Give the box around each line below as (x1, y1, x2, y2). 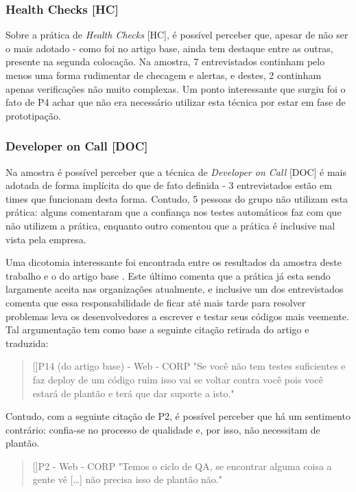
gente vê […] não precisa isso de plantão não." (32, 472, 222, 487)
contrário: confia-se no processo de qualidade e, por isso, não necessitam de (5, 422, 320, 436)
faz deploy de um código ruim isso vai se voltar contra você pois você (32, 372, 323, 386)
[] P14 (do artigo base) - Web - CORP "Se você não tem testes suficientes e (32, 359, 346, 373)
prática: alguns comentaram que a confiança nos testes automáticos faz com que (5, 205, 342, 219)
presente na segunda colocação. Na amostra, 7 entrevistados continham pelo (5, 54, 325, 69)
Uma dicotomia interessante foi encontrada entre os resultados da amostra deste (5, 255, 342, 269)
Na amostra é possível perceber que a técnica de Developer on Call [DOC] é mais (5, 164, 347, 179)
